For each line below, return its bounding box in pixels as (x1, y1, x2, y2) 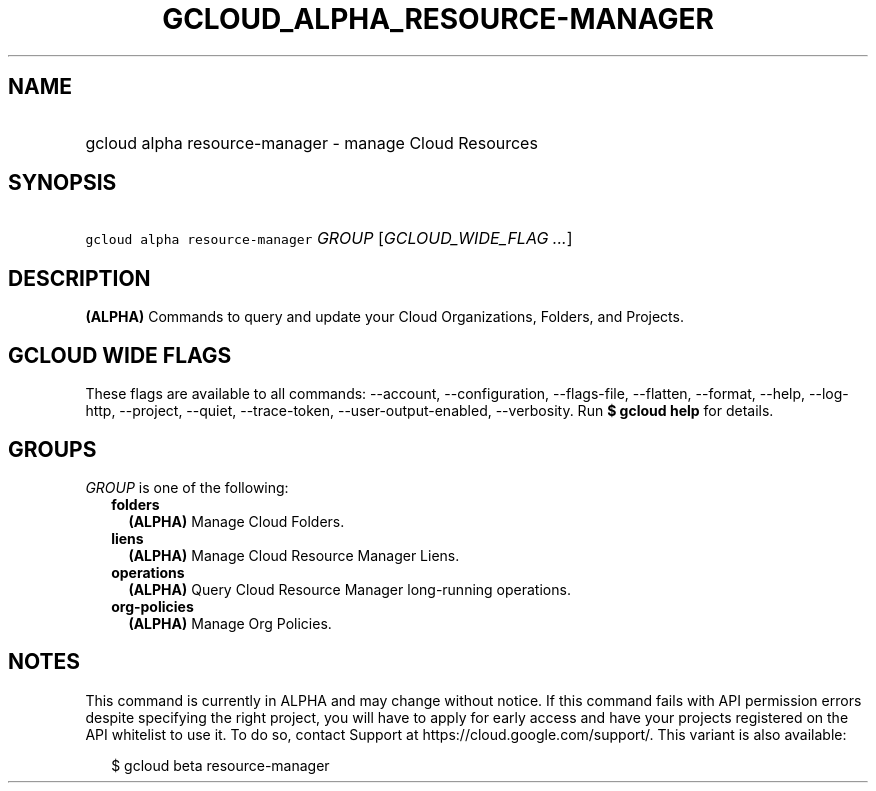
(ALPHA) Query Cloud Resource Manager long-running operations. (128, 580, 571, 598)
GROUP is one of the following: (85, 478, 289, 496)
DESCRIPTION (8, 265, 151, 291)
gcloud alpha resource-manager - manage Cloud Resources (85, 132, 538, 153)
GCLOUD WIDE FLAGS (8, 342, 232, 368)
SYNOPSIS (8, 170, 117, 196)
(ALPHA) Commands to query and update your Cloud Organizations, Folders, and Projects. (85, 308, 684, 326)
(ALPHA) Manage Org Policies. (128, 614, 332, 632)
